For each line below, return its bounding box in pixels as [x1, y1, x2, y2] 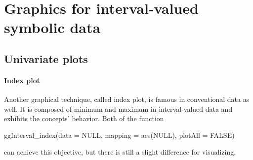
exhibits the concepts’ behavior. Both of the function [4, 113, 164, 124]
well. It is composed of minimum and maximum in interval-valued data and [4, 103, 233, 114]
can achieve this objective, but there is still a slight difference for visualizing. [4, 146, 236, 157]
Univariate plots [4, 51, 88, 66]
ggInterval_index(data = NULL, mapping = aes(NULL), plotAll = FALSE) [4, 129, 235, 140]
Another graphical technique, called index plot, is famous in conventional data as [4, 94, 250, 104]
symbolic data [4, 17, 101, 37]
